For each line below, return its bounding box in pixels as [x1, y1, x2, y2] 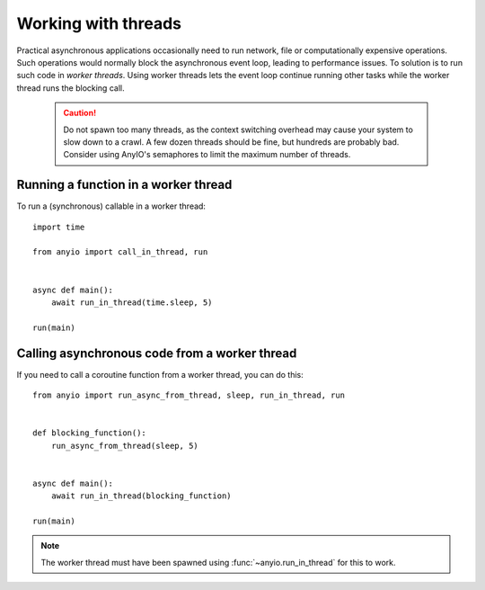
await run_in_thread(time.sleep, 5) [50, 297, 213, 308]
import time [32, 221, 85, 232]
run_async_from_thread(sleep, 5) [50, 441, 199, 451]
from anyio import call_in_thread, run [32, 247, 208, 257]
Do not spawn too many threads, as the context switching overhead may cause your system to [63, 124, 413, 135]
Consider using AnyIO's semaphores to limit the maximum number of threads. [63, 149, 351, 160]
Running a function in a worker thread [16, 177, 233, 192]
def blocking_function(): [32, 428, 147, 438]
